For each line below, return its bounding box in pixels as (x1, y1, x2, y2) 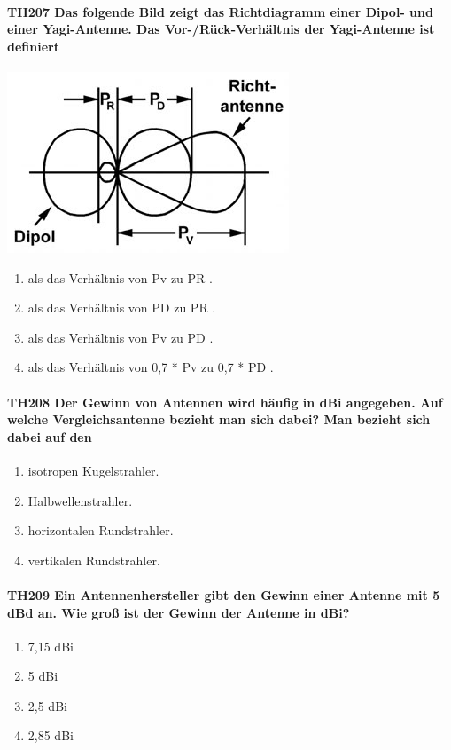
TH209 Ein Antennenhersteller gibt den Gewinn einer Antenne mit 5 (7, 585, 440, 604)
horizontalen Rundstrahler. (27, 521, 174, 540)
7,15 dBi (27, 636, 74, 655)
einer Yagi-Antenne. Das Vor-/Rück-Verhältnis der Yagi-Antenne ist (7, 20, 435, 38)
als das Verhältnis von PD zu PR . (27, 298, 216, 317)
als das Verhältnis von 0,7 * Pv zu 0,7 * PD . (27, 358, 274, 376)
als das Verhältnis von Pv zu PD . (27, 328, 214, 346)
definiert (7, 36, 59, 55)
